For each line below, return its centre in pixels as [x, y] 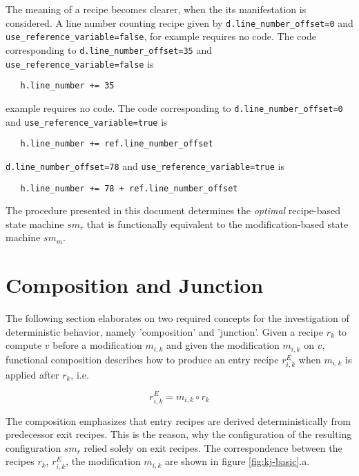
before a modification [97, 345]
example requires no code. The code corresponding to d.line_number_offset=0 [174, 107]
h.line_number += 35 [67, 86]
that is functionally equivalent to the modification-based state [217, 223]
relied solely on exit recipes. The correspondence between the [213, 447]
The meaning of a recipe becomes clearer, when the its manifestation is [156, 9]
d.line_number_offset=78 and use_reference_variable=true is [145, 165]
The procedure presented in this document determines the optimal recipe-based [173, 210]
